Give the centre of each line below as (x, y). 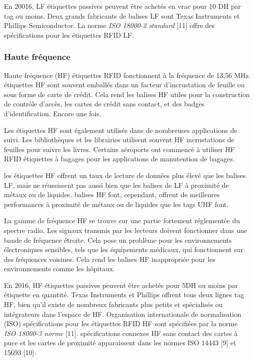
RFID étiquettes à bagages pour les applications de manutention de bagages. (119, 159)
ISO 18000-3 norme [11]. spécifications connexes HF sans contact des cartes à (121, 333)
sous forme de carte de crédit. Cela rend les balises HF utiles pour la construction (127, 94)
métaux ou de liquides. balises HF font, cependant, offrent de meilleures (112, 194)
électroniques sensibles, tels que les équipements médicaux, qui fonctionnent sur (124, 249)
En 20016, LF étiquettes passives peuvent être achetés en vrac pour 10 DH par (123, 6)
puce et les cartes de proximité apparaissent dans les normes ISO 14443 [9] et (120, 343)
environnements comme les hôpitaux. (59, 269)
